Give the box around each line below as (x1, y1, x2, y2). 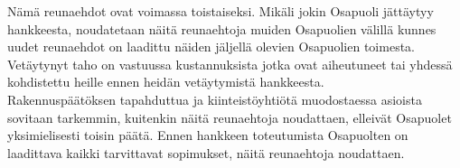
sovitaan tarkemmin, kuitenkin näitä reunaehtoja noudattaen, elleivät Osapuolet (7, 107, 452, 126)
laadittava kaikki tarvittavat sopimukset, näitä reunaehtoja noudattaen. (7, 143, 405, 162)
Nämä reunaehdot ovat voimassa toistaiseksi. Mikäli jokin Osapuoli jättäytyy (7, 2, 434, 20)
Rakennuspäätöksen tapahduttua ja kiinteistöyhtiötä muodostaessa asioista (7, 89, 422, 108)
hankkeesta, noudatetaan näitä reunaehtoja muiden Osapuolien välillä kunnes (7, 19, 437, 38)
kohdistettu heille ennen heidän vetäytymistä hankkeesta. (7, 72, 324, 91)
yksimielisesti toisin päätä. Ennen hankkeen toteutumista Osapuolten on (7, 126, 408, 145)
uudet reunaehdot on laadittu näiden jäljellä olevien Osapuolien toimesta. (7, 37, 415, 56)
